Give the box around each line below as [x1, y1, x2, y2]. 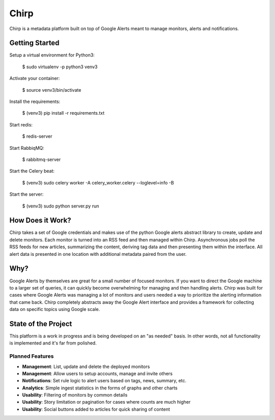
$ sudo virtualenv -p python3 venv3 [22, 64, 98, 70]
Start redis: [9, 121, 33, 127]
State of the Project [9, 319, 72, 328]
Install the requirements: [9, 98, 61, 104]
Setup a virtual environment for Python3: [9, 52, 95, 58]
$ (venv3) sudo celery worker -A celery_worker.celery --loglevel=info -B [22, 179, 174, 186]
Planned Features [9, 353, 54, 360]
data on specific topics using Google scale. [9, 306, 100, 312]
